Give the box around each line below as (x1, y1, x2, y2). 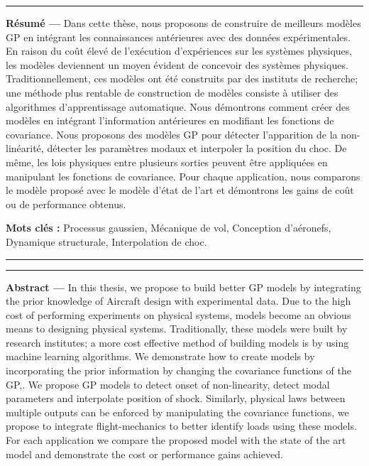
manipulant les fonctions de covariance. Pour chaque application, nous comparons (6, 168, 360, 183)
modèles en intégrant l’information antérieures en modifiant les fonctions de (6, 113, 334, 128)
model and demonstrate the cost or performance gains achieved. (6, 446, 283, 461)
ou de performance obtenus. (6, 196, 126, 211)
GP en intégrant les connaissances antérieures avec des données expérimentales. (6, 29, 351, 44)
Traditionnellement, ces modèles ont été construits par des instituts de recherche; (6, 71, 358, 86)
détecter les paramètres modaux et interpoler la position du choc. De (47, 141, 347, 156)
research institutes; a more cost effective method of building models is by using (6, 335, 349, 349)
